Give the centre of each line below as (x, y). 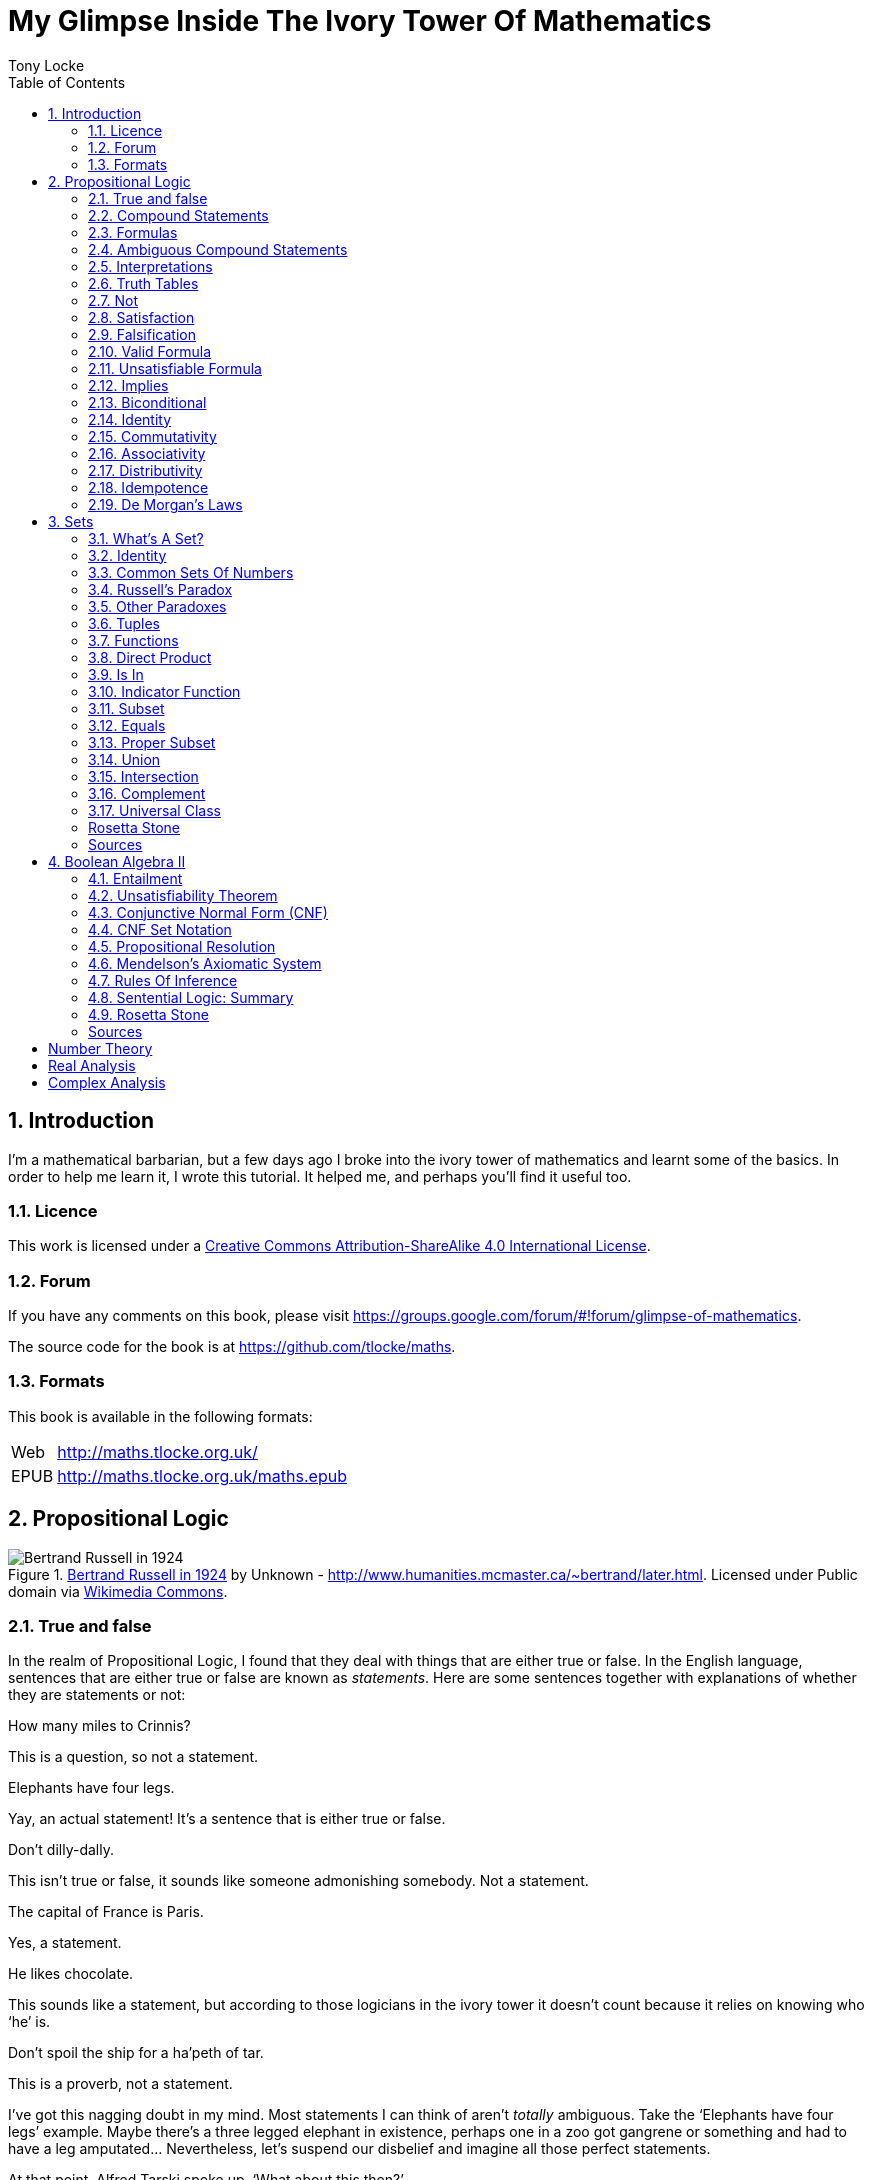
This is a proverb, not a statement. (120, 2084)
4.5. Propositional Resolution (182, 946)
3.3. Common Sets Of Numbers (191, 572)
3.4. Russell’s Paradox (160, 589)
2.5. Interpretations (150, 266)
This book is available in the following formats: (160, 1416)
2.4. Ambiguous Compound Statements (218, 249)
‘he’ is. (29, 2022)
